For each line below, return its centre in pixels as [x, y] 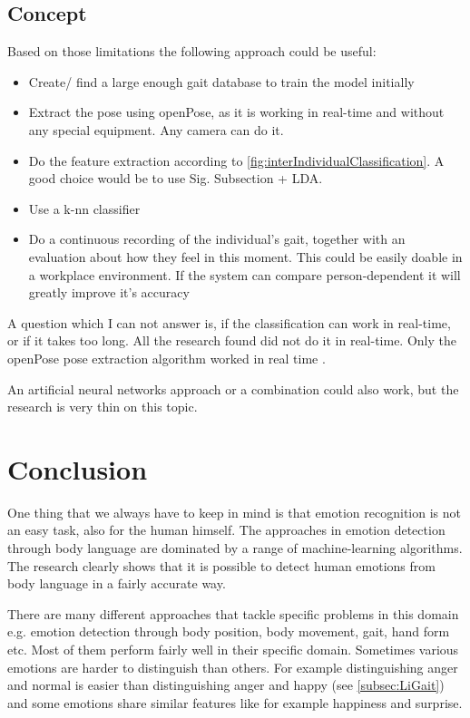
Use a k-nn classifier [84, 208]
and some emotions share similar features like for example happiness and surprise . [235, 702]
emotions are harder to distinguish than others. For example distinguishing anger [233, 667]
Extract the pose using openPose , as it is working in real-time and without [236, 112]
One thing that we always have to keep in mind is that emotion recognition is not [234, 512]
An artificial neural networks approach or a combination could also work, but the [233, 388]
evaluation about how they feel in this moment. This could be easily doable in [245, 256]
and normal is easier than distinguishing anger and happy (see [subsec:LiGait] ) [226, 685]
